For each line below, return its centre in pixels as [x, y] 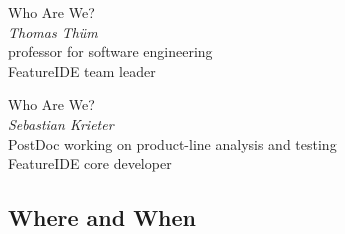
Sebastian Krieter [61, 123]
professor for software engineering [110, 51]
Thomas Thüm [53, 31]
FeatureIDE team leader [82, 70]
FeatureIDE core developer [90, 163]
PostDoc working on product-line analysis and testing [172, 143]
